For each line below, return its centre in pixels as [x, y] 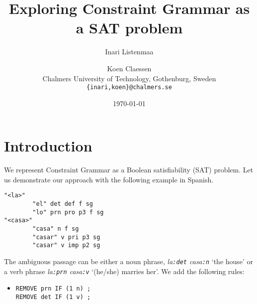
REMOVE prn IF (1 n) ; [53, 289]
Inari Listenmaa [129, 52]
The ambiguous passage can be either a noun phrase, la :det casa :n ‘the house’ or [129, 261]
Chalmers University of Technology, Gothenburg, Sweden [129, 78]
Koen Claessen [129, 68]
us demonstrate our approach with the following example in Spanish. [109, 179]
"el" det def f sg [63, 204]
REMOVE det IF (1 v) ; [53, 297]
